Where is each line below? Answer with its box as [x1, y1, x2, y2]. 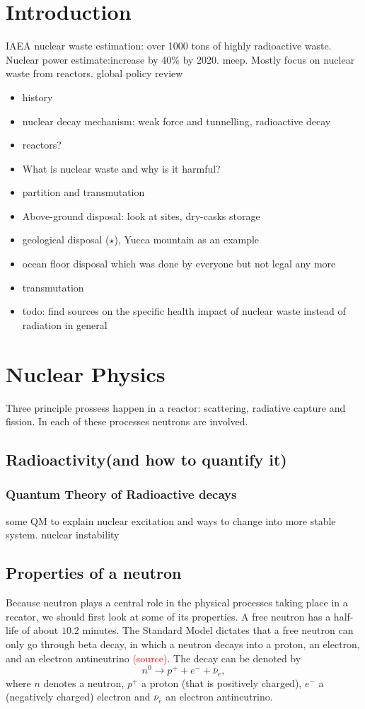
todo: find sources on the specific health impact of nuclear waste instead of [22, 304, 346, 318]
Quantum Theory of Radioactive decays [6, 485, 237, 503]
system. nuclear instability [6, 527, 120, 542]
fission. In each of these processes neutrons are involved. [6, 414, 248, 429]
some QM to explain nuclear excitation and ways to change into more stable [6, 513, 336, 528]
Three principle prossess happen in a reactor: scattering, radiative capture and [6, 400, 346, 415]
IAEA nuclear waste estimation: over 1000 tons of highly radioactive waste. [6, 38, 332, 53]
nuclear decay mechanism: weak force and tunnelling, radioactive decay [22, 113, 331, 128]
